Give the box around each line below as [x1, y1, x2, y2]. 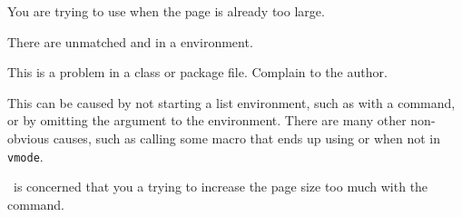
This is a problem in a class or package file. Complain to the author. [7, 63, 388, 82]
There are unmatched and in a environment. [7, 32, 253, 51]
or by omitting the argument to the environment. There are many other [7, 111, 407, 130]
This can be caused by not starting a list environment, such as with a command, [7, 93, 456, 112]
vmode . [7, 146, 44, 165]
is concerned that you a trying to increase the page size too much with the [13, 177, 428, 196]
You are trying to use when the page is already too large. [7, 2, 325, 20]
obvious [7, 128, 49, 147]
